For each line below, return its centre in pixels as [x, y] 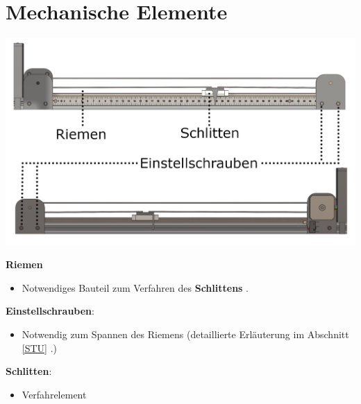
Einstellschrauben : [50, 311]
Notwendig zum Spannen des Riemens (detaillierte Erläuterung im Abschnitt [185, 334]
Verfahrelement [54, 394]
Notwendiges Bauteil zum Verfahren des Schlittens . [135, 287]
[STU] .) [39, 348]
